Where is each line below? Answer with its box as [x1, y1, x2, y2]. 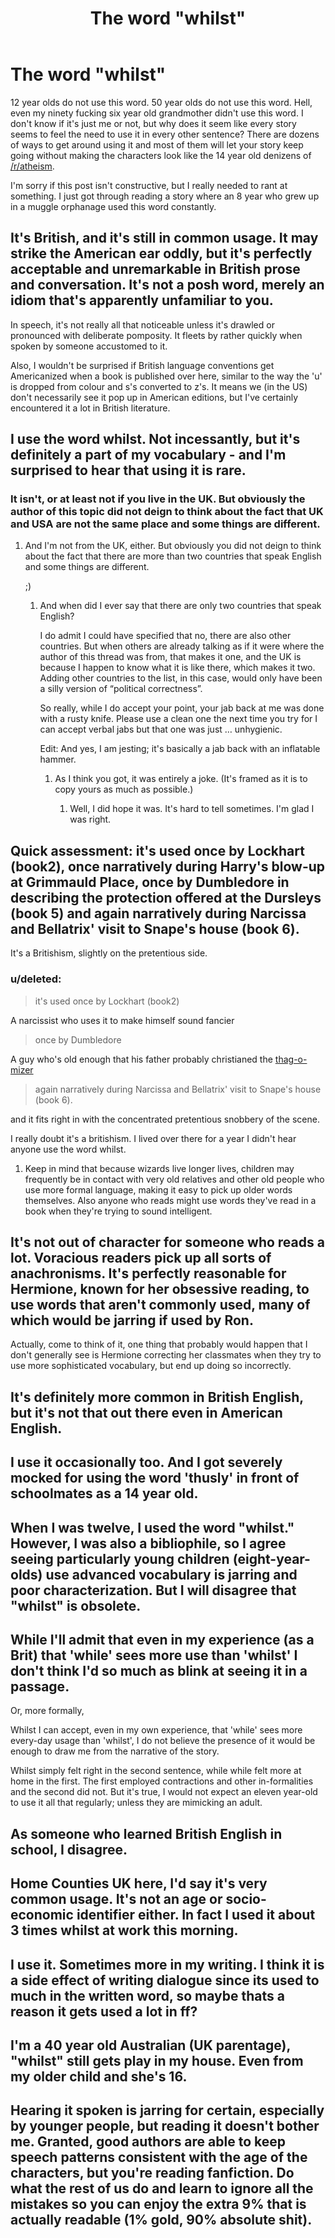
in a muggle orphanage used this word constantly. [10, 200, 217, 212]
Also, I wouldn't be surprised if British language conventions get [10, 359, 275, 371]
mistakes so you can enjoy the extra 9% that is [10, 2196, 307, 2213]
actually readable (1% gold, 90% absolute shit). [10, 2212, 313, 2229]
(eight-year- [232, 1550, 311, 1567]
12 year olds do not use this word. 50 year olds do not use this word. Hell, [10, 96, 313, 108]
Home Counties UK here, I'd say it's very [10, 1875, 268, 1892]
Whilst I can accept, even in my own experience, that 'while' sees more [10, 1724, 303, 1736]
